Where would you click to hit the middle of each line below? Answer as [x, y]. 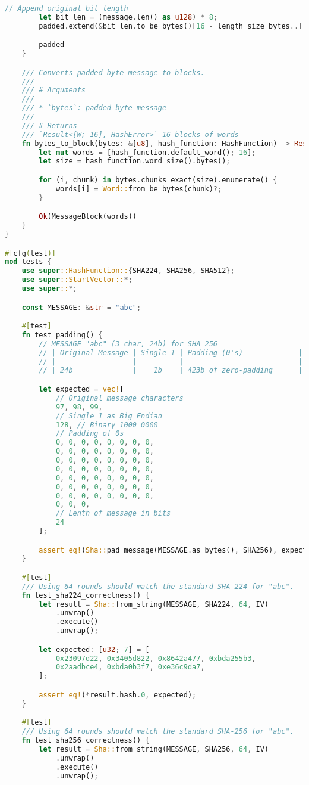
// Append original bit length [67, 8]
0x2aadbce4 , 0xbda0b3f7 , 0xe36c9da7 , [130, 667]
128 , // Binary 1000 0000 [107, 425]
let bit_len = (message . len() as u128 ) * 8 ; [128, 17]
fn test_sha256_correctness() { [86, 741]
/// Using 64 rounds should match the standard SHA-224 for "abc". [158, 586]
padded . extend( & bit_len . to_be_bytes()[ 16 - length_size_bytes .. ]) [173, 26]
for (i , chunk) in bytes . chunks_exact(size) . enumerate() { [158, 180]
